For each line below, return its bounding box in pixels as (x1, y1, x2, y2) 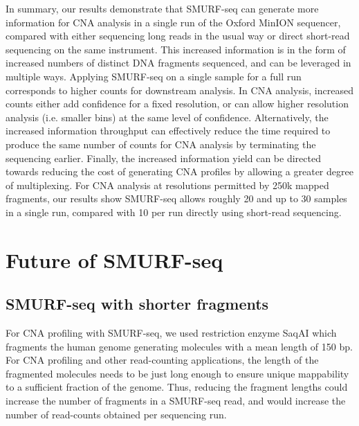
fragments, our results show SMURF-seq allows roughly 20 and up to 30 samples (6, 191, 347, 206)
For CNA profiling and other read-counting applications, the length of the (6, 353, 319, 367)
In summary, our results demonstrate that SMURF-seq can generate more (6, 1, 319, 15)
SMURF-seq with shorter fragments (6, 293, 269, 314)
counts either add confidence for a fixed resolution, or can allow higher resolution (6, 96, 349, 111)
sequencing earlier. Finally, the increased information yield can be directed (6, 150, 321, 165)
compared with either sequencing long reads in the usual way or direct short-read (6, 28, 350, 43)
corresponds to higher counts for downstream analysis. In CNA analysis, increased (6, 82, 353, 97)
